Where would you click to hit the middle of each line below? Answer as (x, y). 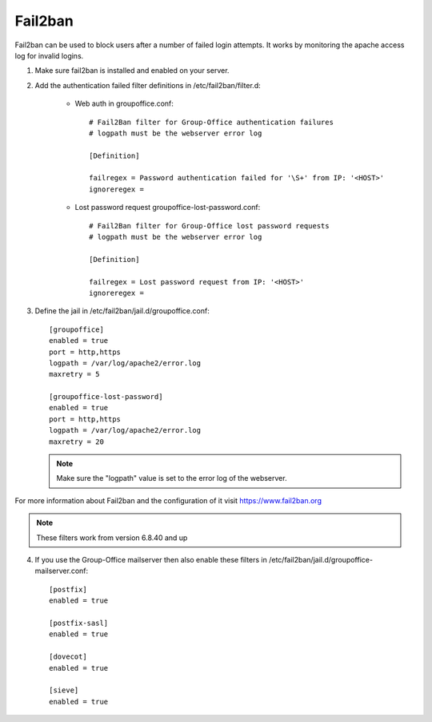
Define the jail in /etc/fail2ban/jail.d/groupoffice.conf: (122, 311)
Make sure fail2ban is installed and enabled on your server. (132, 71)
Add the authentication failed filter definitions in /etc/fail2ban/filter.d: (148, 85)
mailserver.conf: (62, 571)
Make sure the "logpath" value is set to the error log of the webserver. (172, 478)
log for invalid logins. (49, 55)
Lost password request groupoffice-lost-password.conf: (168, 208)
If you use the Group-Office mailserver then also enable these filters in (151, 560)
